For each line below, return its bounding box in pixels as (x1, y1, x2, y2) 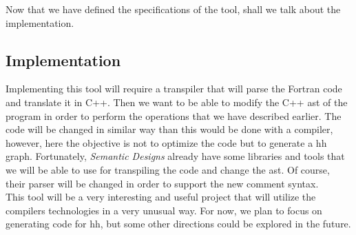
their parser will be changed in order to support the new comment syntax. (6, 176, 319, 190)
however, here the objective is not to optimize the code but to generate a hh (6, 135, 327, 150)
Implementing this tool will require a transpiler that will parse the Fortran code (6, 81, 342, 96)
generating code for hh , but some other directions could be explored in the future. (6, 216, 351, 231)
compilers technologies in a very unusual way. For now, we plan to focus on (6, 203, 322, 217)
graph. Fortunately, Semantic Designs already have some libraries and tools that (6, 149, 345, 163)
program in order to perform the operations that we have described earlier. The (6, 108, 342, 123)
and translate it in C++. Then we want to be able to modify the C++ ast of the (6, 94, 348, 109)
